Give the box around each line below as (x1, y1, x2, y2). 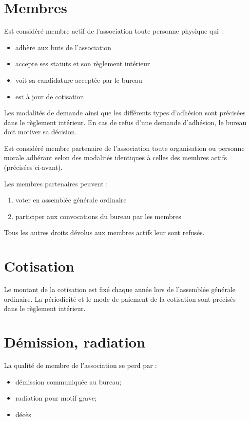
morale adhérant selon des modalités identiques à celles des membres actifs (4, 152, 227, 163)
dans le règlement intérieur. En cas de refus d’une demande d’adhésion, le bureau (4, 117, 247, 127)
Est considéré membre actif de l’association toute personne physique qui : (4, 26, 223, 36)
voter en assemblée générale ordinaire (15, 195, 127, 205)
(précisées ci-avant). (4, 162, 63, 172)
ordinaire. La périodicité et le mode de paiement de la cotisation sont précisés (4, 293, 236, 304)
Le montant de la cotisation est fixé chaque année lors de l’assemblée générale (4, 284, 236, 294)
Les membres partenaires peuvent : (4, 178, 108, 188)
